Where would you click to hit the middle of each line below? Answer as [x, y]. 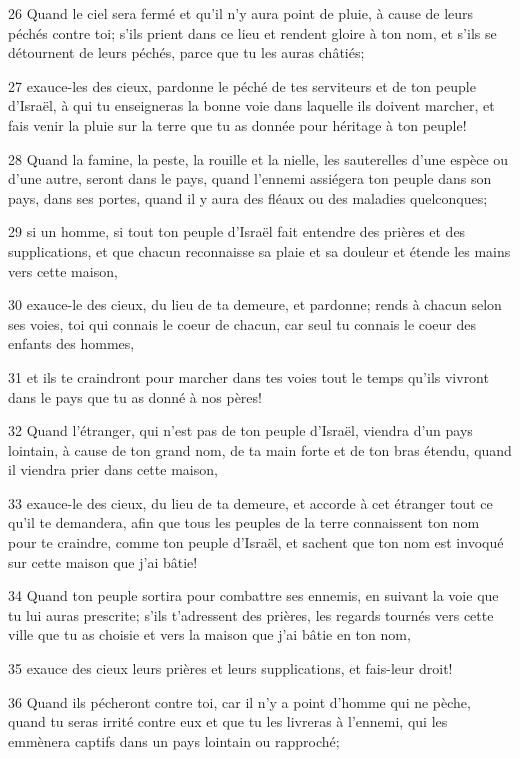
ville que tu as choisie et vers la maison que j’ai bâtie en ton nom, [209, 634]
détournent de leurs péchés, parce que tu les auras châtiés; [186, 52]
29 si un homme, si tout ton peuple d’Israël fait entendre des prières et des [237, 231]
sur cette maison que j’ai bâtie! [103, 561]
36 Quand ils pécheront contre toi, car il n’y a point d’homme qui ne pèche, [239, 701]
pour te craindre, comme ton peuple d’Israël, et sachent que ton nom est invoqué [256, 542]
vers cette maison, [63, 270]
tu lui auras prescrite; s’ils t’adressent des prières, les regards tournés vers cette [251, 614]
